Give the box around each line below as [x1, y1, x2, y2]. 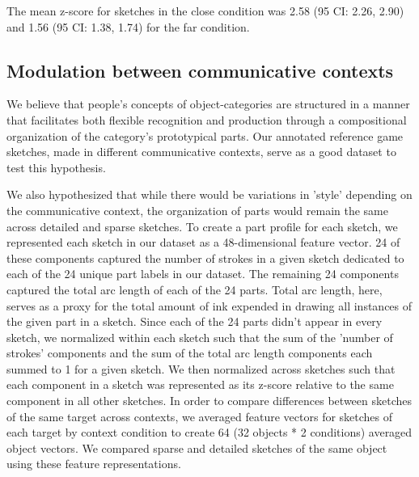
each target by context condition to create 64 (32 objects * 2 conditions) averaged [6, 424, 413, 441]
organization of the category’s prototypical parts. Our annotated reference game [6, 127, 404, 144]
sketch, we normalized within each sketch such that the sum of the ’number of [6, 328, 393, 345]
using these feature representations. [6, 455, 181, 472]
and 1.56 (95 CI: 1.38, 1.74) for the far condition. [6, 18, 250, 35]
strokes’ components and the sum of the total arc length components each [6, 344, 373, 361]
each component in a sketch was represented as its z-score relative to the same [6, 376, 394, 393]
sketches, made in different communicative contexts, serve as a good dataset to [6, 143, 396, 160]
